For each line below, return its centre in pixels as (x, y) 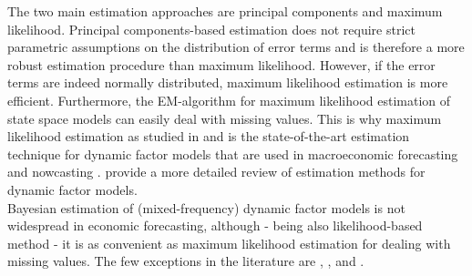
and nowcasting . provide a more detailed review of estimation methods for (216, 172)
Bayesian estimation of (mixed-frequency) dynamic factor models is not (206, 207)
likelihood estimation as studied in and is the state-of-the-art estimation (209, 136)
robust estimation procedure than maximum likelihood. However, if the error (221, 64)
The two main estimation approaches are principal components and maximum (225, 11)
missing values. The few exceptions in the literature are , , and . (186, 261)
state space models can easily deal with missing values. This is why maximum (225, 118)
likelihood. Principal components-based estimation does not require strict (211, 29)
